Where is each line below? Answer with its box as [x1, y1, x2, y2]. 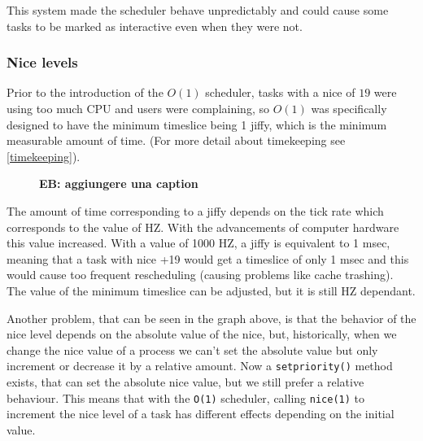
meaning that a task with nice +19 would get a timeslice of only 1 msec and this [7, 250, 409, 267]
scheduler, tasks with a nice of [205, 84, 355, 101]
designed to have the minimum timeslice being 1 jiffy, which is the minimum [7, 116, 387, 133]
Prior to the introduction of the [7, 84, 164, 101]
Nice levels [7, 52, 78, 72]
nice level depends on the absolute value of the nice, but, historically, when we [7, 325, 397, 343]
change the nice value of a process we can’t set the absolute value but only [7, 341, 378, 358]
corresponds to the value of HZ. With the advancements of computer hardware [7, 218, 399, 235]
